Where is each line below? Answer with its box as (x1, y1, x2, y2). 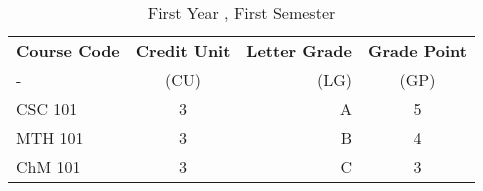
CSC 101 (16, 97, 78, 120)
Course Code (16, 39, 120, 62)
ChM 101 (16, 155, 81, 178)
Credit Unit (135, 39, 231, 62)
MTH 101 (16, 126, 84, 149)
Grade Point (367, 39, 467, 62)
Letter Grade (246, 39, 352, 62)
